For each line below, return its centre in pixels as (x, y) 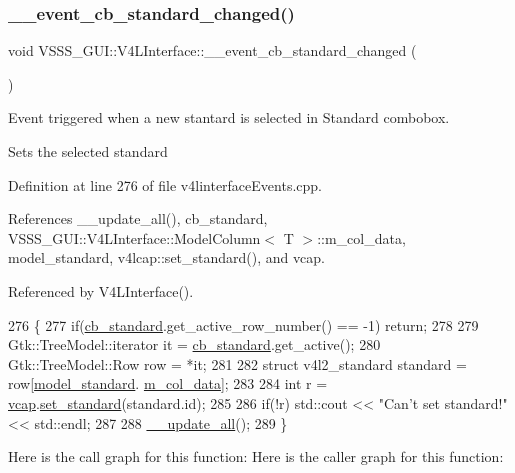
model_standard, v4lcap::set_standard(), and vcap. (166, 257)
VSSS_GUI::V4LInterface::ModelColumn (134, 237)
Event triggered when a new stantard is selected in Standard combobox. (229, 117)
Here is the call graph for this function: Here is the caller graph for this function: (256, 456)
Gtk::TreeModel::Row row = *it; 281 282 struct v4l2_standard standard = (237, 363)
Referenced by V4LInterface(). (101, 290)
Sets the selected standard (88, 151)
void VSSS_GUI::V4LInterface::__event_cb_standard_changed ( (212, 50)
